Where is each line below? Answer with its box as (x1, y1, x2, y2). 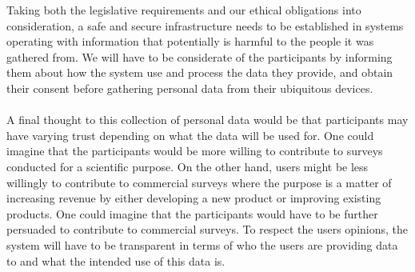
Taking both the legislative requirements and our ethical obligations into (6, 2, 361, 18)
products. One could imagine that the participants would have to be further (6, 205, 378, 222)
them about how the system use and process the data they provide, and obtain (6, 64, 393, 81)
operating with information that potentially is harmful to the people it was (6, 33, 374, 50)
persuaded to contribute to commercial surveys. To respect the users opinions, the (6, 221, 409, 238)
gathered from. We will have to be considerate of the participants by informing (6, 48, 393, 65)
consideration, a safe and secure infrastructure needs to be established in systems (6, 17, 404, 34)
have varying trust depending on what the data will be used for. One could (6, 126, 374, 143)
